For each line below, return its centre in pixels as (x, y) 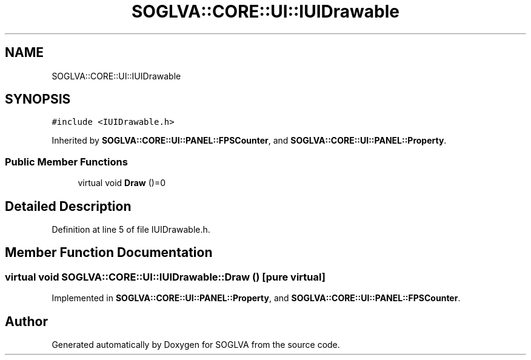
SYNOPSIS (38, 99)
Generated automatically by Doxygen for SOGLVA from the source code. (196, 345)
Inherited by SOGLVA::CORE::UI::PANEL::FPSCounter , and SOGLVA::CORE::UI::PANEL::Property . (249, 141)
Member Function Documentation (109, 253)
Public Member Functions (66, 162)
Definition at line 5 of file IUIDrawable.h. (131, 230)
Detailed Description (68, 206)
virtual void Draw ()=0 (122, 183)
